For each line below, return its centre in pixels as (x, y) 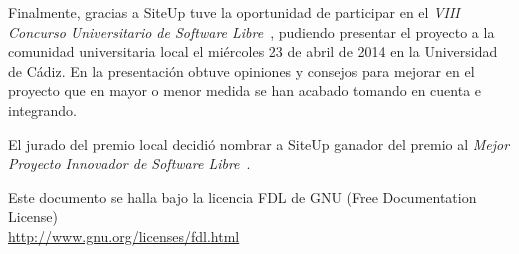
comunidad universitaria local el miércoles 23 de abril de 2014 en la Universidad (253, 51)
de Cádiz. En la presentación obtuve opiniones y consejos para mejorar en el (241, 70)
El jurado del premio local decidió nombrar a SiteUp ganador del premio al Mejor (259, 143)
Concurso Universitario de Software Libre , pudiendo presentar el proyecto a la (251, 31)
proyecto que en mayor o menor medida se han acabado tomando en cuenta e (245, 90)
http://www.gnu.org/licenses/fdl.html (124, 235)
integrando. (42, 109)
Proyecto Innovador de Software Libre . (129, 163)
